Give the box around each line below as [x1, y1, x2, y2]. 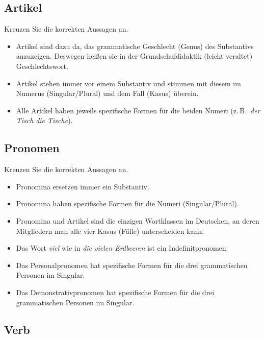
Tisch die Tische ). [16, 115, 73, 126]
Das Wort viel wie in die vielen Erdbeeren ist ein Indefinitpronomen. [16, 243, 228, 253]
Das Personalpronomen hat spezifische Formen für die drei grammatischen [16, 259, 248, 270]
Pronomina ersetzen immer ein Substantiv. [16, 181, 149, 191]
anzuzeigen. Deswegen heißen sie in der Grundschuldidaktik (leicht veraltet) [16, 51, 253, 61]
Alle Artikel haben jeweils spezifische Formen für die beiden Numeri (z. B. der [16, 105, 260, 115]
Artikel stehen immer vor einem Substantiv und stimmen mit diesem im [16, 78, 241, 88]
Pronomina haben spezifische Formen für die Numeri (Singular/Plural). [16, 198, 239, 209]
